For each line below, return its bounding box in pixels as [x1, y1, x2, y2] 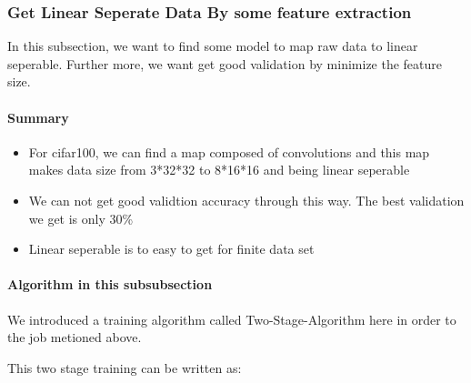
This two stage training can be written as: [7, 358, 242, 377]
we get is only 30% [28, 208, 134, 227]
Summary [7, 107, 69, 126]
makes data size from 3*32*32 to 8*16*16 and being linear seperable [28, 160, 410, 179]
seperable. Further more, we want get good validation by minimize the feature [7, 54, 443, 73]
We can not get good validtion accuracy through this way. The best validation [28, 190, 465, 209]
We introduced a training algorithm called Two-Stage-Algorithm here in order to [7, 309, 456, 328]
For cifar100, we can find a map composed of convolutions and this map [28, 142, 430, 161]
